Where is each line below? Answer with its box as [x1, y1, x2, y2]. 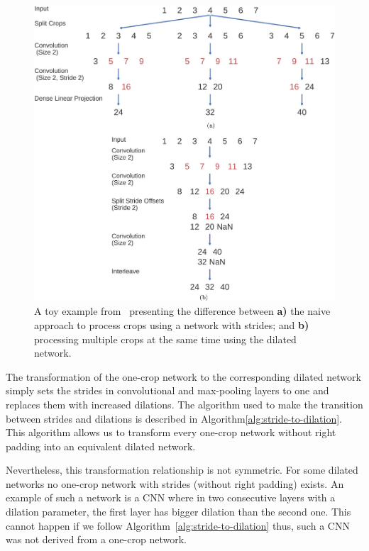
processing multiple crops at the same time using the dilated [34, 331, 297, 346]
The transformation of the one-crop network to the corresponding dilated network [6, 369, 361, 384]
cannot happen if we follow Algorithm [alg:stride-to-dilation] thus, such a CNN [6, 518, 350, 533]
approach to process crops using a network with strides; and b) [34, 317, 309, 332]
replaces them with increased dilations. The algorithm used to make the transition [6, 396, 363, 411]
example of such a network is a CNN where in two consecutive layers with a [6, 490, 336, 505]
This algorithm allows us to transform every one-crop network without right [6, 425, 336, 440]
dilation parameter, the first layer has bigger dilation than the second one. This [6, 504, 351, 519]
